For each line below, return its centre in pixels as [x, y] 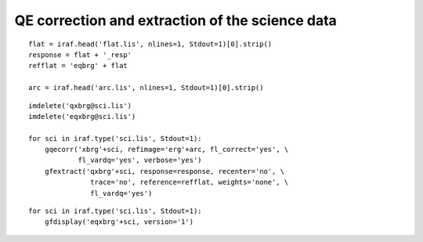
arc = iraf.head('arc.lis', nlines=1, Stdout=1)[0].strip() [146, 88]
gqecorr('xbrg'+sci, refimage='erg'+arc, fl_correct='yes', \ [166, 150]
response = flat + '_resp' [80, 54]
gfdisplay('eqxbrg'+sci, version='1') [119, 222]
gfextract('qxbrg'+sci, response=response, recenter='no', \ [164, 171]
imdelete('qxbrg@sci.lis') [80, 105]
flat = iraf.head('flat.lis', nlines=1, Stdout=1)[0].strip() [150, 44]
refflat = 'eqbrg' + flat [78, 66]
